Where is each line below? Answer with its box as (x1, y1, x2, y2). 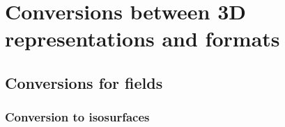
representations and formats (5, 24, 280, 53)
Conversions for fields (5, 71, 163, 93)
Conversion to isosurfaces (5, 108, 150, 126)
